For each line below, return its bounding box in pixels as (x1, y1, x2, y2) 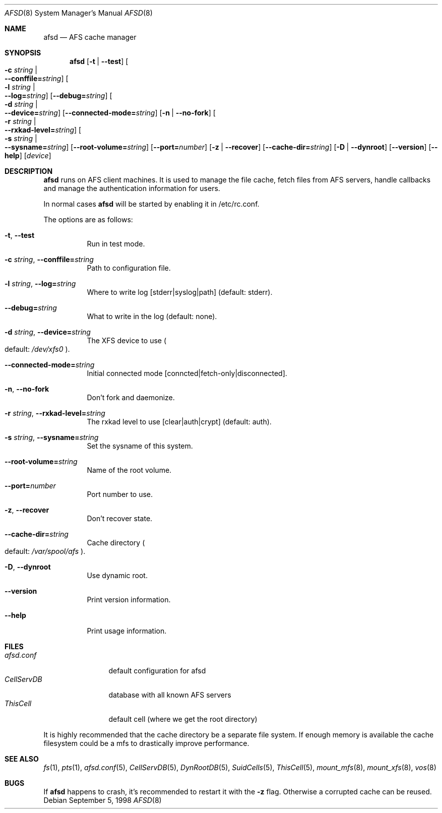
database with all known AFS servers (108, 691, 231, 699)
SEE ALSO (5, 755, 39, 763)
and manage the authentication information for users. (43, 184, 220, 193)
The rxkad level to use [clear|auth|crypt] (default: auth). (87, 417, 272, 426)
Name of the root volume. (87, 466, 172, 474)
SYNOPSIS (5, 48, 41, 57)
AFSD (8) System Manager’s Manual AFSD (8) (5, 9, 153, 17)
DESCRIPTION (5, 167, 53, 175)
